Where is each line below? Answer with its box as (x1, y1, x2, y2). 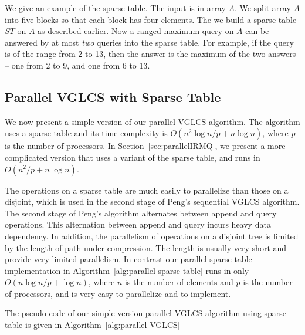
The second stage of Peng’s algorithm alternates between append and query (5, 207, 277, 219)
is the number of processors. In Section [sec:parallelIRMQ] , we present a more (5, 140, 286, 152)
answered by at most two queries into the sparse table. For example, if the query (5, 36, 294, 48)
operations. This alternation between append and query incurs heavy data (5, 218, 271, 231)
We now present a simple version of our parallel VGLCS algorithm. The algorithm (5, 115, 300, 127)
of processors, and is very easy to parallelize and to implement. (5, 287, 231, 299)
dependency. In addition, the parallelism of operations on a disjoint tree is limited (5, 229, 299, 242)
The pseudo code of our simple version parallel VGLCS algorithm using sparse (5, 307, 287, 319)
